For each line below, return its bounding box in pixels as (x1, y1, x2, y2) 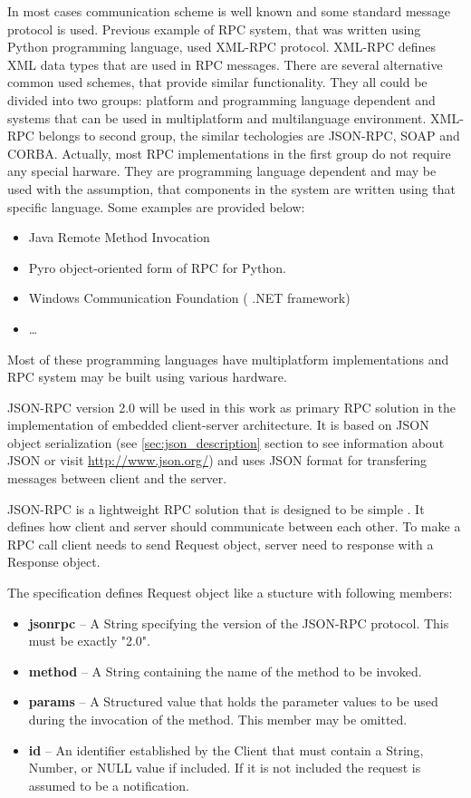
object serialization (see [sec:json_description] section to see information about (7, 433, 445, 452)
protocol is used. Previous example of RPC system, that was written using (7, 19, 421, 38)
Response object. (7, 552, 101, 571)
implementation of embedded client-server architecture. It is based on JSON (7, 415, 429, 434)
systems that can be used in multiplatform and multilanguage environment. (7, 108, 427, 127)
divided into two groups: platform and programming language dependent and (7, 90, 436, 109)
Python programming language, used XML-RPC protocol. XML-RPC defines (7, 37, 437, 56)
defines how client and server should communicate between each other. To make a (7, 517, 461, 536)
